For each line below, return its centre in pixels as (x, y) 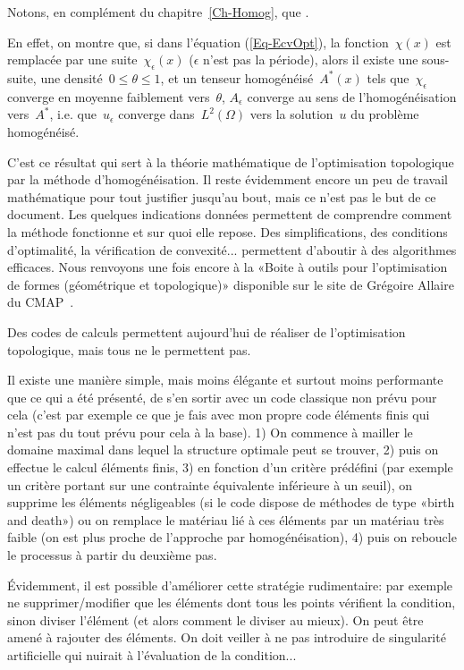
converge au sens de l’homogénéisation (352, 96)
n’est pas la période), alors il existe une (311, 59)
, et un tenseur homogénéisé (237, 77)
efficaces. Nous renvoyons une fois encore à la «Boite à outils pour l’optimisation (228, 267)
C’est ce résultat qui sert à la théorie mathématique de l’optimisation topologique (231, 161)
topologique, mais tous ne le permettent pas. (129, 349)
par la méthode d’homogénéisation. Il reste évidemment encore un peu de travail (228, 179)
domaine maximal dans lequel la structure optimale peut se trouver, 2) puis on (223, 449)
